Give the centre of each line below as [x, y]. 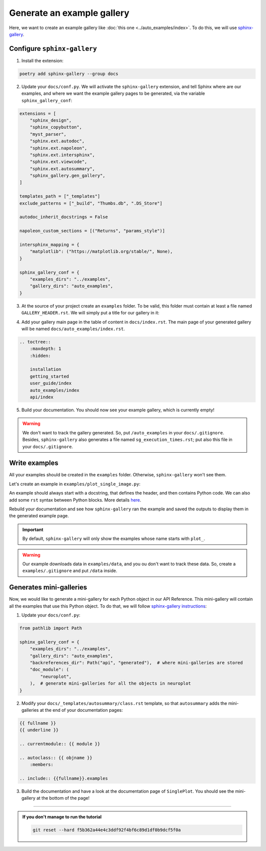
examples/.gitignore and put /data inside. [70, 571]
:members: [42, 765]
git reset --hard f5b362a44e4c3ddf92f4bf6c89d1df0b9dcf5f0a [107, 830]
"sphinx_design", [51, 120]
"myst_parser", [48, 134]
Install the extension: [42, 60]
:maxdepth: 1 [46, 349]
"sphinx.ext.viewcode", [58, 162]
